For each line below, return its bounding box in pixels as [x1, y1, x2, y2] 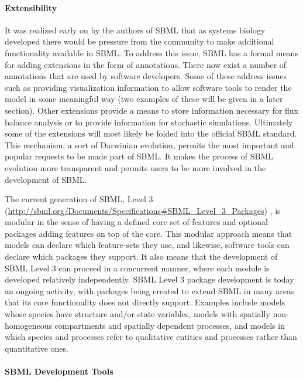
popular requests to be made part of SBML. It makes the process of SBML [5, 150, 274, 162]
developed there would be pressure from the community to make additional [5, 35, 274, 47]
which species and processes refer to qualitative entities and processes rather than [5, 331, 297, 343]
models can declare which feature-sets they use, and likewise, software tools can [5, 239, 290, 251]
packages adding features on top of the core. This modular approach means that [5, 227, 292, 239]
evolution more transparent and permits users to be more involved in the [5, 161, 266, 174]
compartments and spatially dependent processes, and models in [54, 319, 285, 331]
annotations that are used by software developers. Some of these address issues [5, 70, 287, 82]
